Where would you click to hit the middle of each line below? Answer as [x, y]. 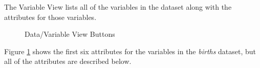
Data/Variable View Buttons [70, 34]
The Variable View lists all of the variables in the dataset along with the [118, 7]
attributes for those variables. [50, 17]
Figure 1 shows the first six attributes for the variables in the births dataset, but [130, 51]
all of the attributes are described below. [68, 61]
